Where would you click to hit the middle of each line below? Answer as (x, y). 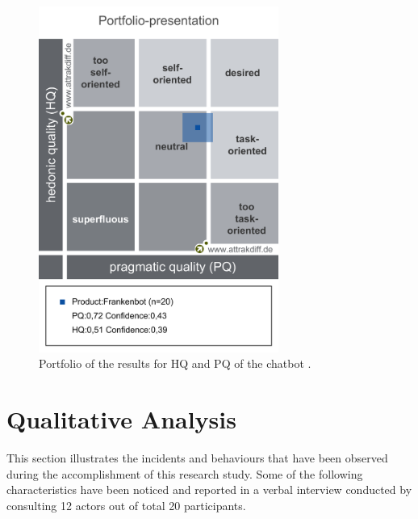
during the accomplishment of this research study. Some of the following (185, 473)
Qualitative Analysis (121, 419)
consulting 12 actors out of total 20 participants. (126, 505)
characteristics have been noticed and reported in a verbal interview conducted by (209, 489)
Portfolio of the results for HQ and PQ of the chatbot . (175, 363)
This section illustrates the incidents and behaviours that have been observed (197, 457)
